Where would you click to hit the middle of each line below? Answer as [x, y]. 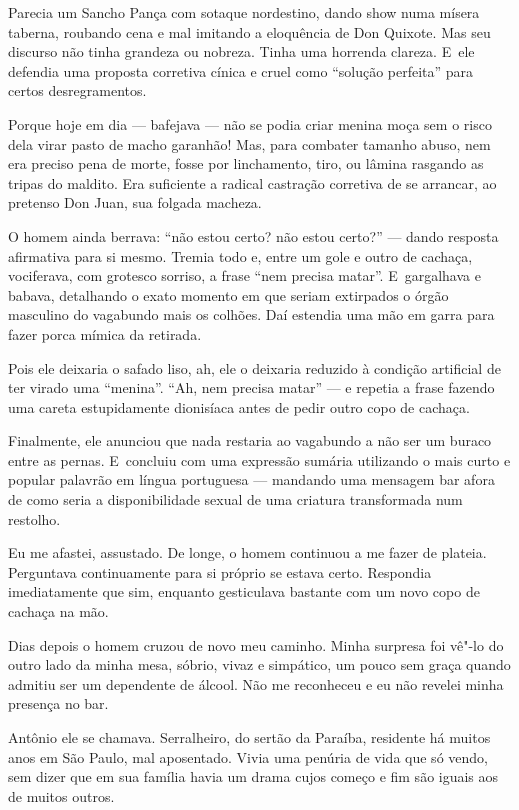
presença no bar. [58, 703]
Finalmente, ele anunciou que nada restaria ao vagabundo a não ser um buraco [250, 440]
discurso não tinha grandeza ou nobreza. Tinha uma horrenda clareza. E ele [241, 51]
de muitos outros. [61, 795]
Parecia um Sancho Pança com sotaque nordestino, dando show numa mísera [244, 12]
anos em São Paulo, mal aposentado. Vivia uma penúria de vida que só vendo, [248, 756]
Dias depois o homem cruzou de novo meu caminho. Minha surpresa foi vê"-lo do [256, 644]
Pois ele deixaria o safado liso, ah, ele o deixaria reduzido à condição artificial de [254, 367]
